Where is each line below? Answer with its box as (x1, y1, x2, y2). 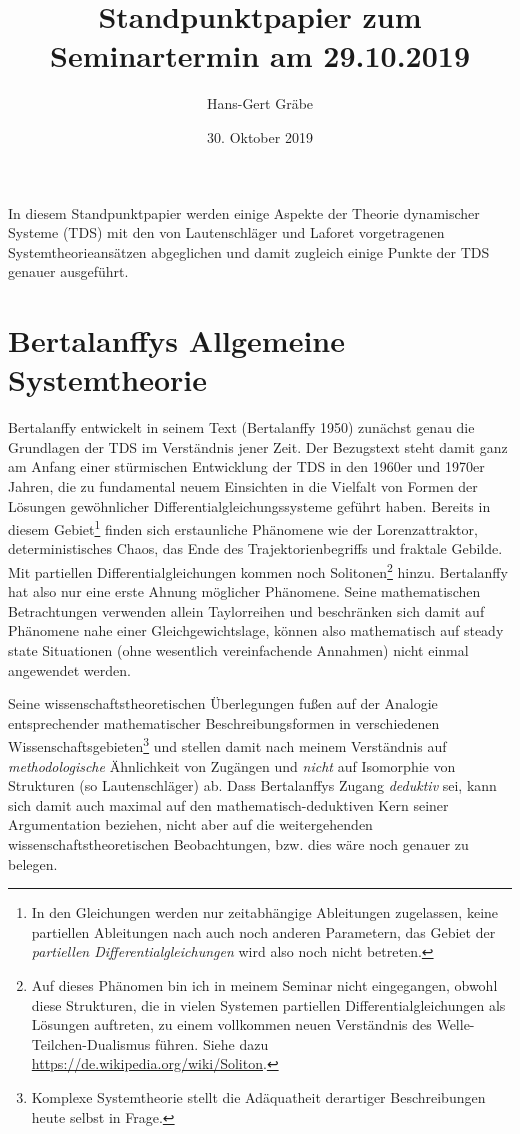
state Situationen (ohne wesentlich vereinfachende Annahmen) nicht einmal (8, 640, 469, 661)
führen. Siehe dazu (155, 1033, 269, 1054)
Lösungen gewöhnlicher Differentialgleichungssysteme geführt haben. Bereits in (8, 495, 491, 516)
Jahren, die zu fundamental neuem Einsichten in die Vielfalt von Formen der (8, 475, 478, 496)
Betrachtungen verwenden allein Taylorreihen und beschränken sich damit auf (8, 600, 485, 621)
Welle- (436, 1014, 475, 1035)
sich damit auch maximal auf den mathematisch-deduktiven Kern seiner (8, 794, 449, 815)
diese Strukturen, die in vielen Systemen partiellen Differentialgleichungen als (31, 994, 506, 1015)
